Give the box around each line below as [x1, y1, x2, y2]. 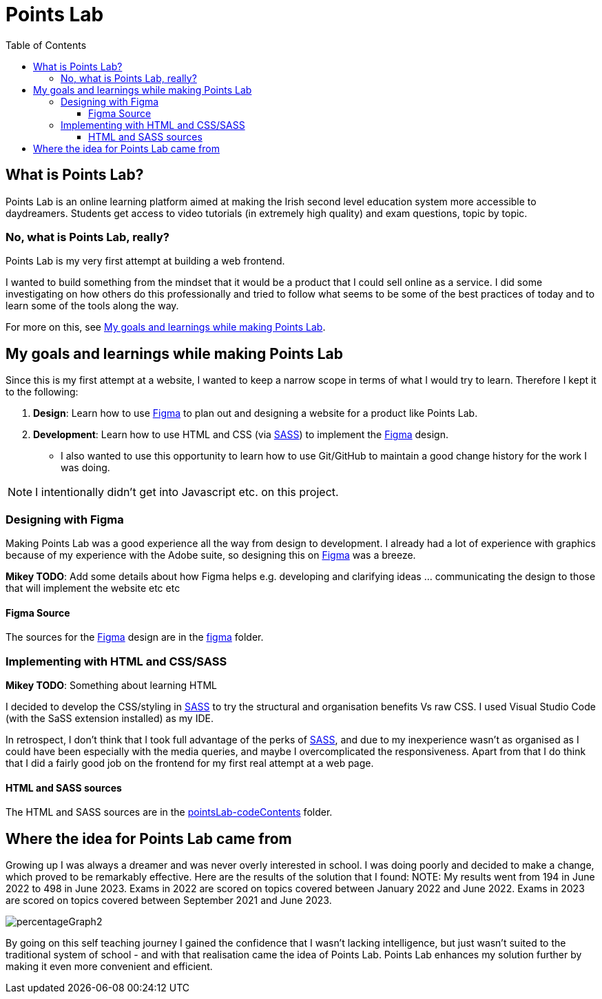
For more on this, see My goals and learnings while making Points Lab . [6, 321, 326, 333]
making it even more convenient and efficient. [6, 960, 213, 972]
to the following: [6, 386, 79, 398]
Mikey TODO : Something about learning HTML [6, 679, 218, 691]
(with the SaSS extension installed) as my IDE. [6, 712, 214, 724]
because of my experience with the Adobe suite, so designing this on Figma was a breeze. [6, 548, 416, 561]
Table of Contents [6, 39, 87, 51]
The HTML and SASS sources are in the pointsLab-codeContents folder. [6, 806, 333, 818]
